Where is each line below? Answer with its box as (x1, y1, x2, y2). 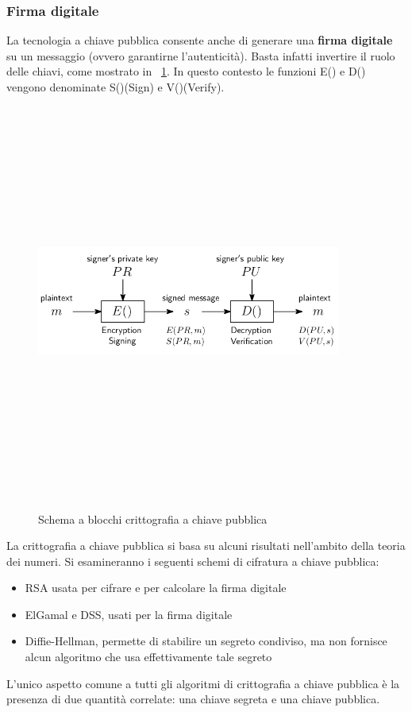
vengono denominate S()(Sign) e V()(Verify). (6, 79, 225, 95)
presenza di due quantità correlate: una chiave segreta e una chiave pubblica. (6, 691, 380, 707)
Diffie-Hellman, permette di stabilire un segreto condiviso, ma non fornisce (25, 633, 387, 649)
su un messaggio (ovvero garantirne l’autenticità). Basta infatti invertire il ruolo (6, 47, 395, 64)
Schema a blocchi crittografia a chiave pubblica (38, 510, 268, 527)
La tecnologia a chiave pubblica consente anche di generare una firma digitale (6, 32, 393, 48)
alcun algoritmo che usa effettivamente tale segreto (25, 648, 272, 665)
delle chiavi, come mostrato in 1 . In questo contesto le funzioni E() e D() (6, 63, 366, 79)
